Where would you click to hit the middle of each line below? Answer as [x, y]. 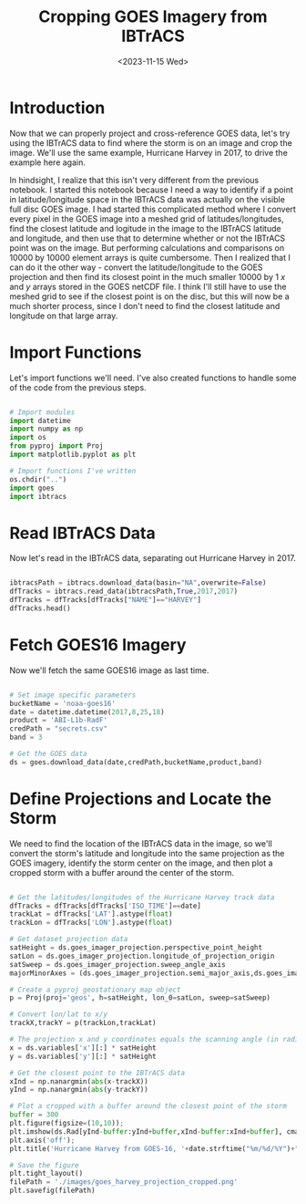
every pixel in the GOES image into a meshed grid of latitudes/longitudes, [147, 218]
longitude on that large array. [64, 316]
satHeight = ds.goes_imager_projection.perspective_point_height [136, 948]
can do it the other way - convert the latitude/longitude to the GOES [136, 267]
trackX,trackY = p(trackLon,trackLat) [83, 1023]
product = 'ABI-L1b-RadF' [58, 721]
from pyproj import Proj [56, 446]
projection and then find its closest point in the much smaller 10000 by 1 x [148, 276]
